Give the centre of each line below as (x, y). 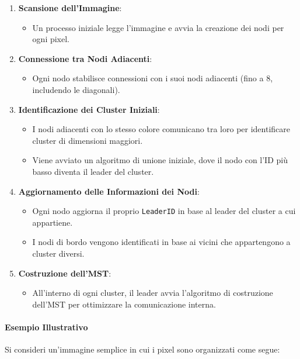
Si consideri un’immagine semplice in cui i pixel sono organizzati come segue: (142, 349)
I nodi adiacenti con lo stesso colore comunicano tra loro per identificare (161, 129)
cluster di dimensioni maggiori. (88, 140)
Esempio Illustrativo (46, 327)
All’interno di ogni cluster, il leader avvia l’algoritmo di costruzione (153, 293)
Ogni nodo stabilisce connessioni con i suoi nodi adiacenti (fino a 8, (153, 78)
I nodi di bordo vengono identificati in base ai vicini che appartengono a (161, 242)
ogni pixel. (51, 39)
